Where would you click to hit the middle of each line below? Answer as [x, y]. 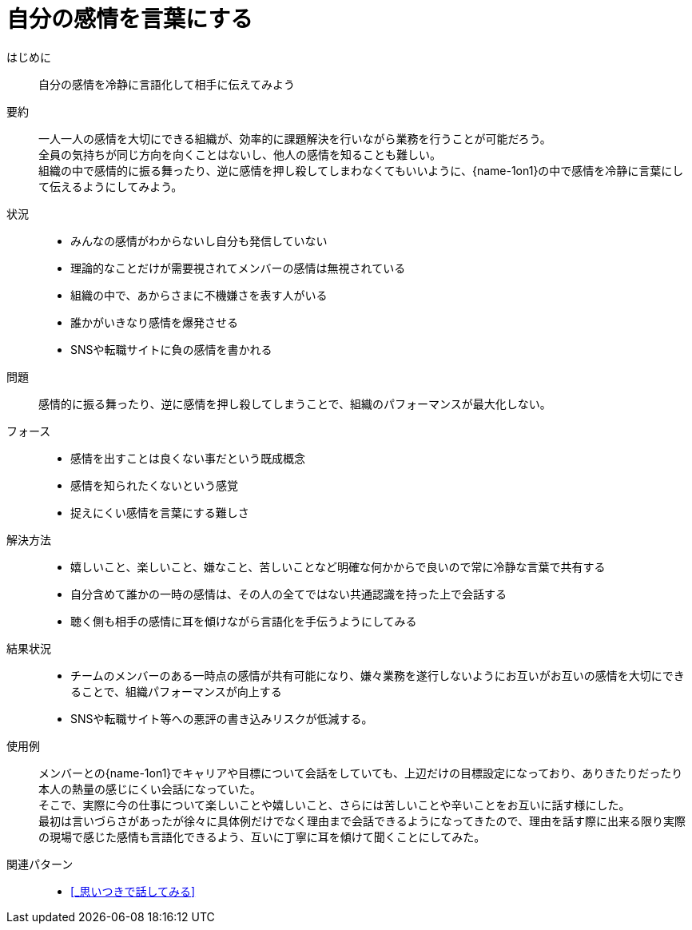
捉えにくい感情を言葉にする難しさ [160, 512]
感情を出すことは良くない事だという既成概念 [188, 458]
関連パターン [40, 864]
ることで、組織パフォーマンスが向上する [176, 691]
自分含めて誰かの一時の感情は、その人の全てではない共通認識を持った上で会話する [288, 594]
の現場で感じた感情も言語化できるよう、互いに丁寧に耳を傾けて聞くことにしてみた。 [262, 837]
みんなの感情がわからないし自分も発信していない [199, 240]
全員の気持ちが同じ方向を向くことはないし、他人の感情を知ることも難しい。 [240, 154]
